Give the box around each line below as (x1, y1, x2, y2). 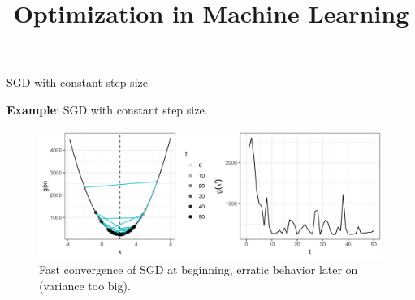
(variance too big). (39, 276, 131, 294)
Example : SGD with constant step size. (6, 101, 208, 118)
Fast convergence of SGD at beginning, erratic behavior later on (39, 261, 358, 278)
